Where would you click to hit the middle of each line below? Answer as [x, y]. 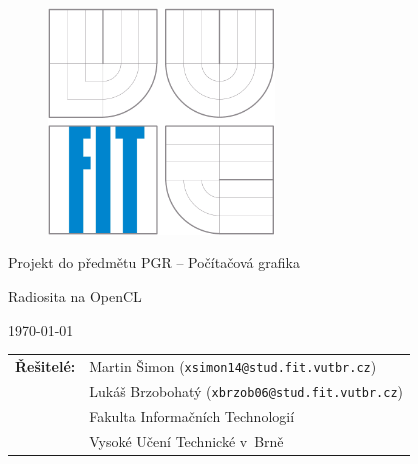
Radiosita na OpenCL [75, 295]
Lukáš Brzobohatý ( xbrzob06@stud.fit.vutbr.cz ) [246, 390]
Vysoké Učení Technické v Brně [186, 440]
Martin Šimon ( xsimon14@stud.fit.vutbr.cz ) [233, 365]
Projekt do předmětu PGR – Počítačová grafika [154, 262]
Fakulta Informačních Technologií [192, 415]
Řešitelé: [45, 365]
